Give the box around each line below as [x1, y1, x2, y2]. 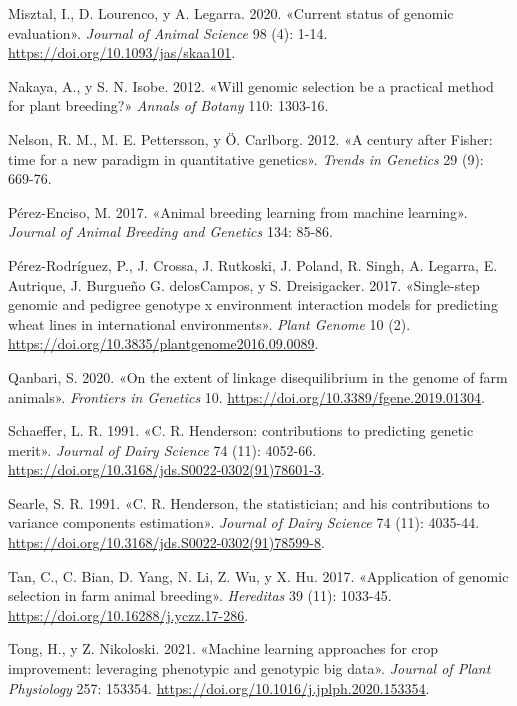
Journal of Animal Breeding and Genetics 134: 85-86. [8, 221, 334, 242]
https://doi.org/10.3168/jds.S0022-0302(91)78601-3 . [8, 459, 325, 480]
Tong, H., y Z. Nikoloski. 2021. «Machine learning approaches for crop [8, 638, 439, 659]
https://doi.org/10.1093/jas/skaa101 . [8, 42, 236, 63]
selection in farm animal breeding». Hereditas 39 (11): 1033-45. [8, 585, 392, 606]
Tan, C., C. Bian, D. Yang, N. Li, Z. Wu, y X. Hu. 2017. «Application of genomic [8, 565, 509, 586]
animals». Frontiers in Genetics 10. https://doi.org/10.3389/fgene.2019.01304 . [8, 386, 485, 407]
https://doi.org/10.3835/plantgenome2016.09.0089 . [8, 333, 319, 354]
